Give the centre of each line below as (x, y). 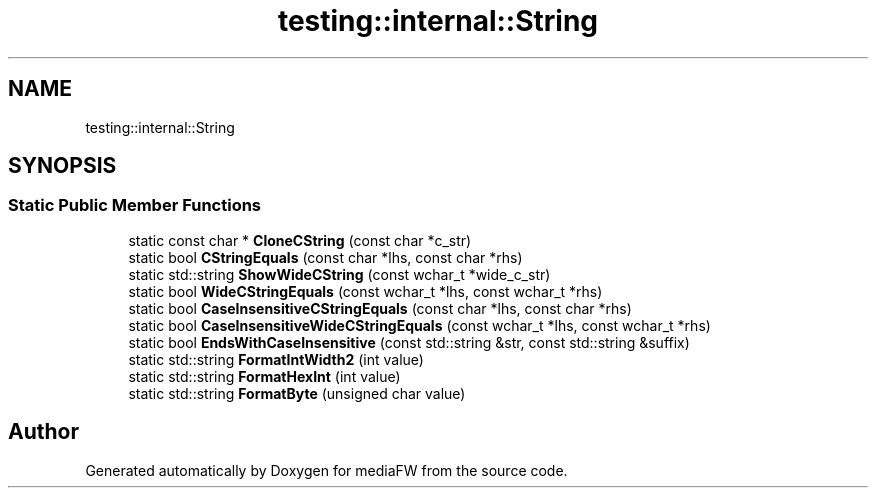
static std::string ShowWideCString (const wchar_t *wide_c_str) (339, 274)
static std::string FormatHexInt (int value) (264, 376)
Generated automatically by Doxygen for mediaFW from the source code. (326, 470)
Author (43, 432)
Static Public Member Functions (135, 205)
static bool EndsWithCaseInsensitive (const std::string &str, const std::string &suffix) (409, 342)
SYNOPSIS (62, 166)
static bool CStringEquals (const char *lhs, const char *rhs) (325, 257)
